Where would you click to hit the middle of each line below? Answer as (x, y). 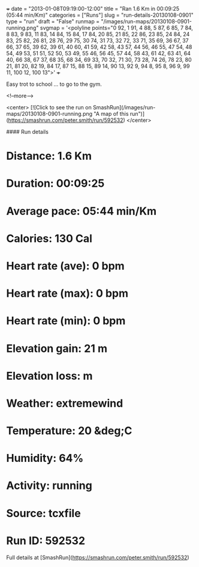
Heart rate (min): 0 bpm (66, 321)
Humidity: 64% (45, 458)
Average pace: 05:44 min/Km (82, 211)
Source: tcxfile (43, 513)
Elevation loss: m (49, 376)
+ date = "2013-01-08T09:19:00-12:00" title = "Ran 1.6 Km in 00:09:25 (93, 9)
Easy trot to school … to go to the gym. (54, 84)
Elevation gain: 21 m (57, 348)
